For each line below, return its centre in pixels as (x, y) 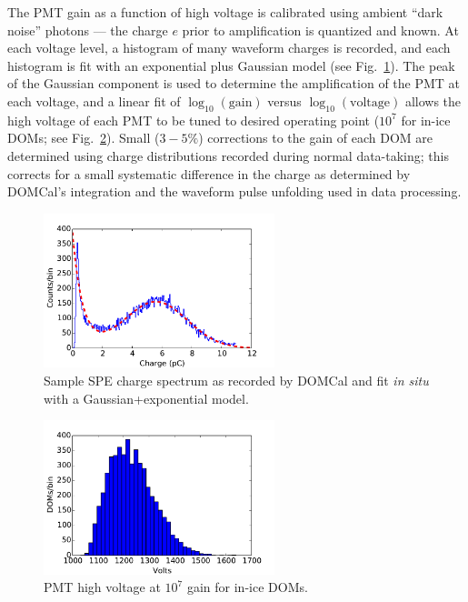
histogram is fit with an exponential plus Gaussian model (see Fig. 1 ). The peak (231, 65)
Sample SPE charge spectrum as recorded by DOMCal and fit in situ (236, 380)
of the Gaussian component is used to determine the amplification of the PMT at (234, 83)
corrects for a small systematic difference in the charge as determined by (209, 173)
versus (284, 100)
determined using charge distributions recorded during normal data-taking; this (228, 155)
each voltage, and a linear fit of (94, 100)
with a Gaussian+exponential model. (146, 398)
